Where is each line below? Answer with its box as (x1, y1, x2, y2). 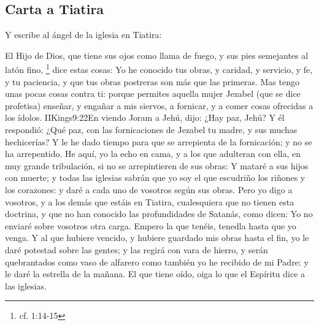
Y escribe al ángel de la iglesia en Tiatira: (5, 28, 162, 41)
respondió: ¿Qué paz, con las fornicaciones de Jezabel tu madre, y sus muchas (5, 123, 298, 136)
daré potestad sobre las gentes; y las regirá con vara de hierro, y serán (5, 243, 268, 256)
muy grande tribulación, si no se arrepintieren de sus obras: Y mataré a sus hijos (5, 159, 309, 172)
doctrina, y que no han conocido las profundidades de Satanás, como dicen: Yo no (5, 207, 313, 220)
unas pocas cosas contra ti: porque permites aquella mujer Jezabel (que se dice (5, 87, 301, 100)
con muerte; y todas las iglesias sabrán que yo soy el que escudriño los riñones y (5, 171, 306, 184)
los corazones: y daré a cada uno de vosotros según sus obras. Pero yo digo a (5, 183, 293, 196)
